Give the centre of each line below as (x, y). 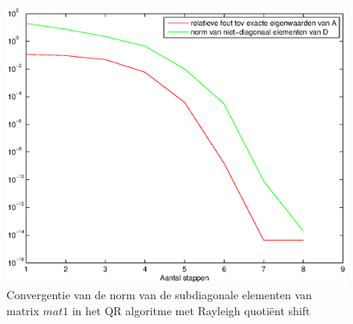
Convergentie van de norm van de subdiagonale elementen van (159, 295)
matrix (23, 310)
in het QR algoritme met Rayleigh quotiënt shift (191, 310)
